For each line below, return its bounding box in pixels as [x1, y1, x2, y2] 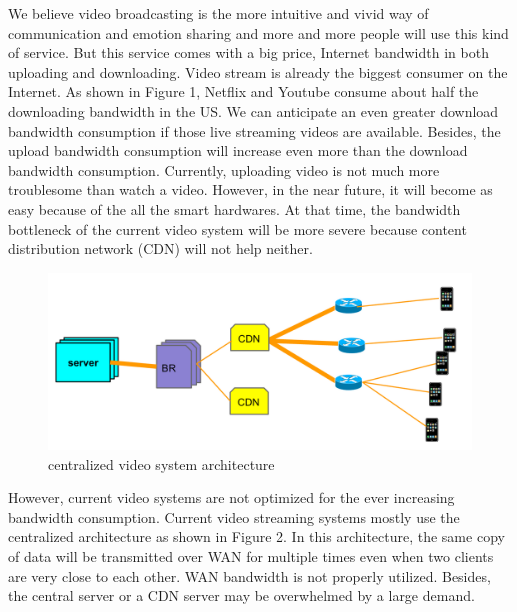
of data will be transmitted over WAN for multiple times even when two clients [8, 545, 494, 566]
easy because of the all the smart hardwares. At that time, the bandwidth [8, 198, 461, 219]
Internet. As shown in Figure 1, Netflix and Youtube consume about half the [8, 81, 479, 102]
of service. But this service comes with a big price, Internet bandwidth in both [8, 42, 489, 63]
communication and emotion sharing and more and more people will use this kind [8, 22, 509, 43]
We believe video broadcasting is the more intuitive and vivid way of [8, 3, 429, 23]
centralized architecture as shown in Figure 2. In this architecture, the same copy [8, 526, 505, 547]
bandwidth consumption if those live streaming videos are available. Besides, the [8, 120, 501, 141]
